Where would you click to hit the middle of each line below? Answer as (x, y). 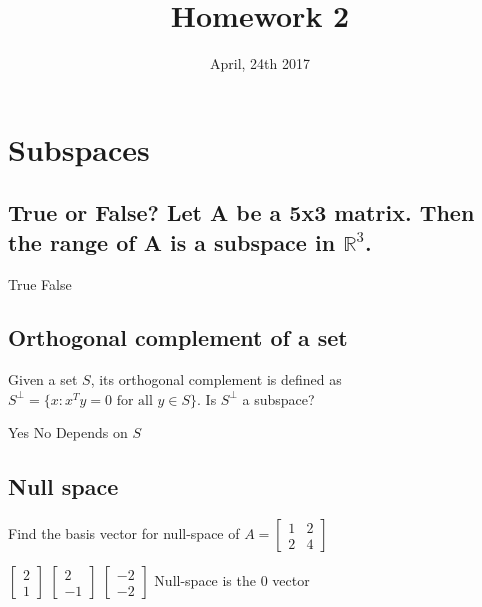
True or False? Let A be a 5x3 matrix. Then (241, 212)
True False (40, 283)
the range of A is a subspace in (172, 241)
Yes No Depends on (68, 432)
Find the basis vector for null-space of (124, 533)
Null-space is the (205, 580)
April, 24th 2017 (259, 63)
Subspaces (79, 148)
